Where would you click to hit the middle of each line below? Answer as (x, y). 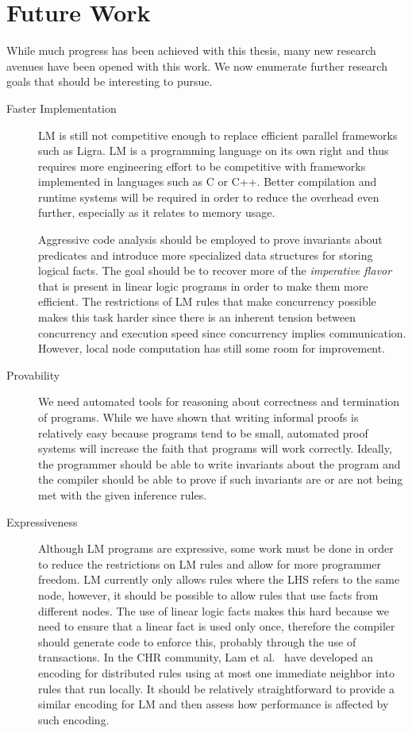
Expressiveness (42, 521)
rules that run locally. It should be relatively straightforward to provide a (216, 688)
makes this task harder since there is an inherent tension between (197, 317)
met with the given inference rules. (123, 494)
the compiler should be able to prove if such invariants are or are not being (221, 479)
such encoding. (74, 719)
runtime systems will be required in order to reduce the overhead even (209, 197)
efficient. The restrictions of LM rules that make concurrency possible (207, 301)
